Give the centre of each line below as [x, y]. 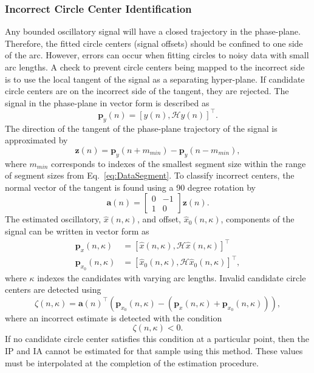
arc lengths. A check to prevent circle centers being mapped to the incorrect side [155, 67]
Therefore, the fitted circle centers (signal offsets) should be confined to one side [154, 43]
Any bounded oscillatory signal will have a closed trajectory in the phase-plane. [153, 31]
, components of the [258, 219]
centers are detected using [53, 289]
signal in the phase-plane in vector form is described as [107, 102]
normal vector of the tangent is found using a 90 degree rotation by [130, 187]
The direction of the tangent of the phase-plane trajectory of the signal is [141, 128]
